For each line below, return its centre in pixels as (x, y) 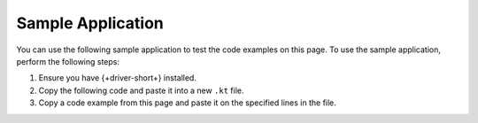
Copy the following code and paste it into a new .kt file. (141, 90)
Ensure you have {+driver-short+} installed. (117, 78)
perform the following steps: (68, 61)
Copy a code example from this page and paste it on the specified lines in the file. (187, 103)
